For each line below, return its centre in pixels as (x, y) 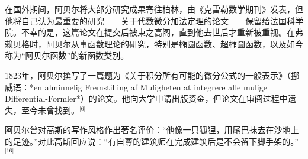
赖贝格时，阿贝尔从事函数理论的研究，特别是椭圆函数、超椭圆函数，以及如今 (154, 43)
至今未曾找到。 (50, 110)
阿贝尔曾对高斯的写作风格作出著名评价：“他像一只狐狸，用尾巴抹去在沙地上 (152, 130)
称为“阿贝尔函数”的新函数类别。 (67, 55)
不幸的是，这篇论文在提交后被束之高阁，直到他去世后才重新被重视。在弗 (162, 32)
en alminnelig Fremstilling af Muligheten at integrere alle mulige (150, 87)
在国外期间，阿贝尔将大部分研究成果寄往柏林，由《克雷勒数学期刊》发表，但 (154, 9)
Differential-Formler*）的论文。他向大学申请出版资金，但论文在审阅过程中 (146, 98)
